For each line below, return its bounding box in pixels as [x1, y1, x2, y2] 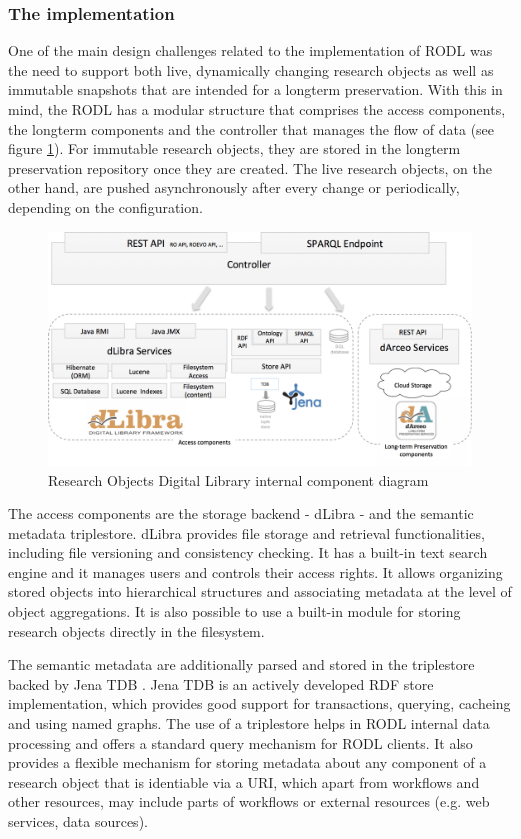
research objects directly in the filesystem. [8, 620, 265, 641]
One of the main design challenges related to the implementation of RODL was [8, 40, 493, 61]
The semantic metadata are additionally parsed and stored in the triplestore [8, 654, 475, 675]
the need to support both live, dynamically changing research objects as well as [8, 59, 494, 80]
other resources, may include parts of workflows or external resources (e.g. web [8, 791, 490, 812]
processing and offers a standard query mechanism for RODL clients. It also [8, 732, 473, 753]
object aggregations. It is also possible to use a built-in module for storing [8, 601, 461, 622]
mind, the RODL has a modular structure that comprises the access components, [8, 99, 506, 119]
